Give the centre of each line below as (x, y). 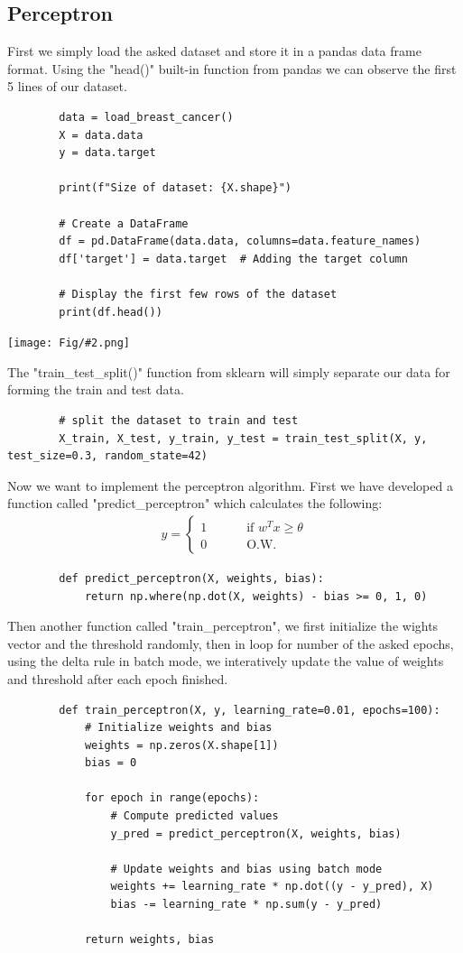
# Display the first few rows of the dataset (198, 294)
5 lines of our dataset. (67, 86)
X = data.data (101, 135)
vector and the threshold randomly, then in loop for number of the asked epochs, (231, 643)
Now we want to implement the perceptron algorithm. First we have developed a (230, 485)
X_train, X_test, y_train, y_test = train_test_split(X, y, (243, 438)
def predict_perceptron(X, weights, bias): (191, 578)
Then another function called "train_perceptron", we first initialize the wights (223, 626)
